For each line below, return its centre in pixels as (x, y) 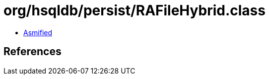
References (33, 52)
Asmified (38, 32)
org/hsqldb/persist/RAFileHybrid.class (134, 10)
